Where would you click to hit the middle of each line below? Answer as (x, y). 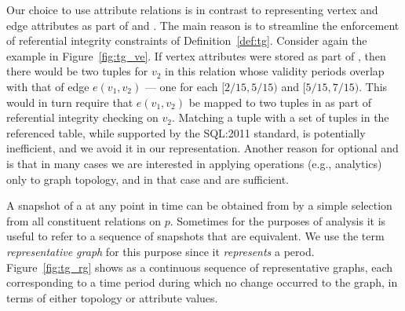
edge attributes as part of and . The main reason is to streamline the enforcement (203, 25)
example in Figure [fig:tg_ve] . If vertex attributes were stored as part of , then (196, 55)
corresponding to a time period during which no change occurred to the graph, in (202, 282)
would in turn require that (70, 102)
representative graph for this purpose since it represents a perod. (161, 251)
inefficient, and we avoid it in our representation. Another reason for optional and (202, 148)
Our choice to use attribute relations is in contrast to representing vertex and (192, 9)
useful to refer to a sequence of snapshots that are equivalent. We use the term (195, 236)
